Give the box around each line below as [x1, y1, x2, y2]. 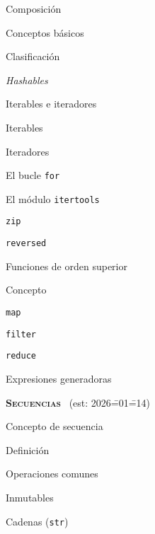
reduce [6, 351, 36, 361]
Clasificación [6, 49, 60, 64]
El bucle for [6, 168, 60, 182]
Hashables [6, 72, 48, 87]
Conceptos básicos [6, 25, 84, 40]
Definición [6, 442, 50, 457]
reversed [6, 238, 47, 249]
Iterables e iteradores [6, 96, 97, 111]
